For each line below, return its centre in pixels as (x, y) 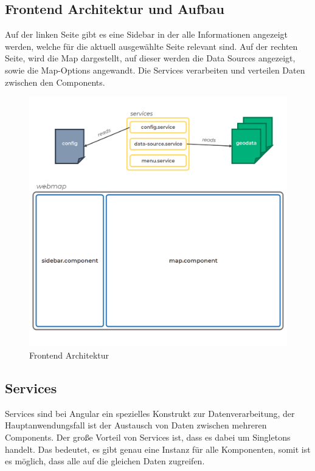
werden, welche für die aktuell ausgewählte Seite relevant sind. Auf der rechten (151, 46)
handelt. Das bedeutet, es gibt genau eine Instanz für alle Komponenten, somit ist (158, 449)
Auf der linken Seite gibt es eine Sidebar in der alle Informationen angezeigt (146, 34)
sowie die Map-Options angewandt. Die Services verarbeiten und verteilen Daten (155, 70)
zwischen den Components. (55, 82)
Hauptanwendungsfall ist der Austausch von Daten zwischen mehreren (136, 425)
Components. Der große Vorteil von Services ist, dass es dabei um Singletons (148, 437)
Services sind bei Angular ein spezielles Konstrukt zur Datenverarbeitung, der (150, 413)
